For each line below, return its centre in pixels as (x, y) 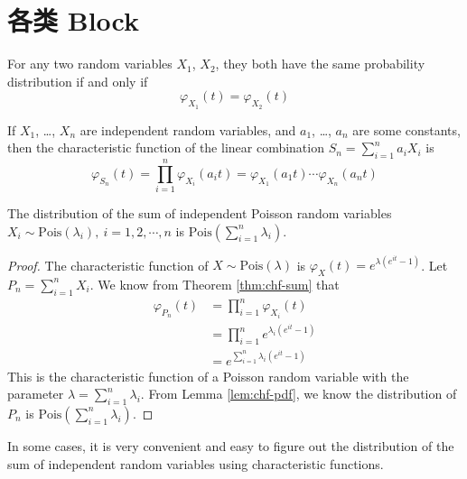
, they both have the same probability (320, 64)
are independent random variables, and (188, 129)
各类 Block (73, 20)
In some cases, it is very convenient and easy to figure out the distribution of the (231, 445)
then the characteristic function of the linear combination (166, 147)
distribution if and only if (78, 81)
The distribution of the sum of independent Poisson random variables (200, 213)
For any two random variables (90, 64)
